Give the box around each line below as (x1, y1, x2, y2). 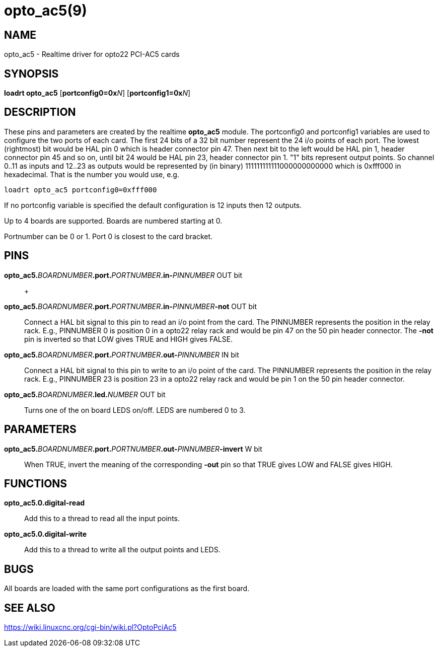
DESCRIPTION (4, 106, 76, 119)
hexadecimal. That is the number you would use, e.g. (4, 170, 179, 179)
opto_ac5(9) (4, 2, 87, 19)
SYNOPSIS (4, 67, 59, 80)
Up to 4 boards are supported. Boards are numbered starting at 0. (4, 216, 223, 225)
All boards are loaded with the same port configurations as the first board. (4, 584, 250, 593)
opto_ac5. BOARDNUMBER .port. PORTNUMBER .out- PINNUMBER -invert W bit (4, 444, 262, 453)
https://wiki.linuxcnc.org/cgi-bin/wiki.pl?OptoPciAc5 (4, 623, 177, 632)
